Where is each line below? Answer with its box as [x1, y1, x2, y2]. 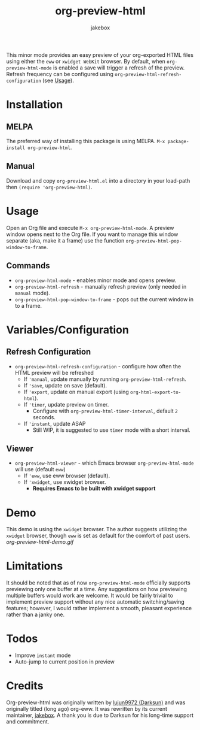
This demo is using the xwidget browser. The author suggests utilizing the [6, 526, 187, 533]
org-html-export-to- [130, 389, 181, 395]
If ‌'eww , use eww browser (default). [23, 472, 110, 480]
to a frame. [14, 302, 42, 309]
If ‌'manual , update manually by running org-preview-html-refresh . [23, 375, 186, 383]
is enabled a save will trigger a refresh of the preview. [53, 64, 185, 71]
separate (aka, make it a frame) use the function [6, 237, 125, 244]
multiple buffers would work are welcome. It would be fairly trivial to [6, 592, 173, 599]
